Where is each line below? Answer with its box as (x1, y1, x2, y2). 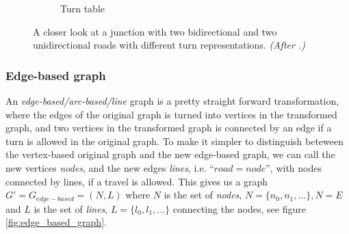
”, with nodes (266, 160, 322, 174)
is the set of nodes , (164, 187, 242, 202)
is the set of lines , (34, 201, 108, 216)
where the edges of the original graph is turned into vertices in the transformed (5, 107, 337, 121)
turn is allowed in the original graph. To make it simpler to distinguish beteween (5, 133, 344, 148)
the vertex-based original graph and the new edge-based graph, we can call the (5, 147, 335, 161)
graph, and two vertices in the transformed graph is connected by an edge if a (5, 120, 332, 135)
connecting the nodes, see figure (172, 201, 306, 216)
